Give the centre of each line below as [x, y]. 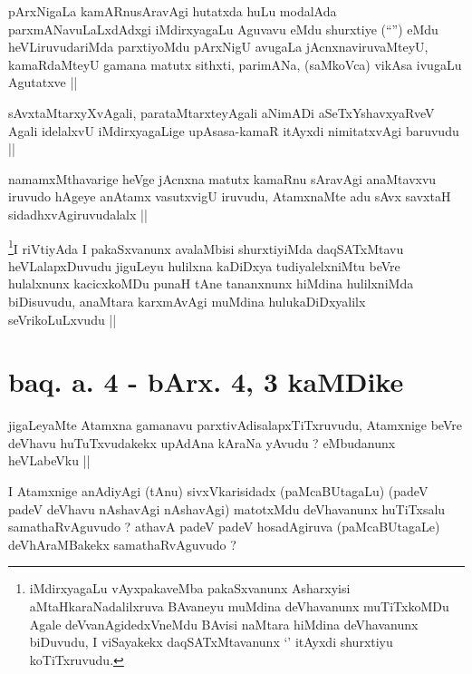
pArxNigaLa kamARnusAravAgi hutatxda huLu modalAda [173, 11]
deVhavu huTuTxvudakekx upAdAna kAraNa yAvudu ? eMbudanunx [202, 442]
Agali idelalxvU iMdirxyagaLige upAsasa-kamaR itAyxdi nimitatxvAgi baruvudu [234, 130]
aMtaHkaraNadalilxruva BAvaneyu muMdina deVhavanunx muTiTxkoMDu [239, 606]
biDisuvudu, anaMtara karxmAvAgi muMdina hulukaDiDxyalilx [187, 301]
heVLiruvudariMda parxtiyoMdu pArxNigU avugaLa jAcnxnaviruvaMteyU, [218, 47]
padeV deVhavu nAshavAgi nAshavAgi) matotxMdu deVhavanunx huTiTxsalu [227, 508]
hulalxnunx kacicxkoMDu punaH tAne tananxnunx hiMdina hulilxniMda [211, 283]
